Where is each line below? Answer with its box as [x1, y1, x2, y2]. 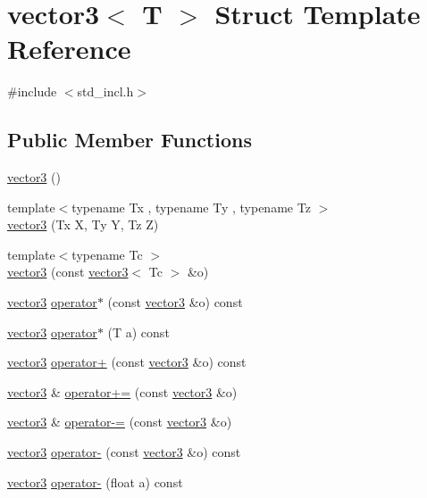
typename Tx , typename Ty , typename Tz [71, 197, 311, 216]
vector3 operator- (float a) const [7, 472, 183, 491]
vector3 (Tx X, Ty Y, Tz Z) [7, 215, 159, 234]
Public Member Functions [7, 126, 252, 154]
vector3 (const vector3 [7, 262, 129, 281]
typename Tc [71, 245, 143, 263]
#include [7, 82, 57, 101]
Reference [7, 30, 131, 67]
